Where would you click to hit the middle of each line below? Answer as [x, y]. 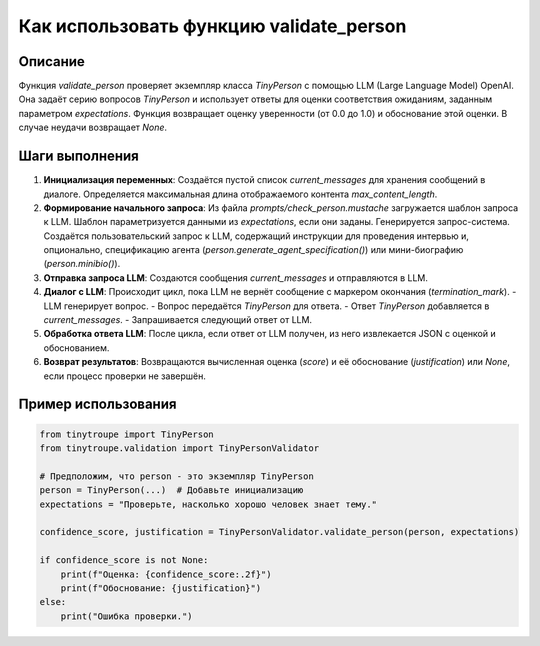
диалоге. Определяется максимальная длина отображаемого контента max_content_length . [240, 194]
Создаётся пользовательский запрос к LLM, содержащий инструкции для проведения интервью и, [256, 236]
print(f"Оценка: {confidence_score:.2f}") [166, 574]
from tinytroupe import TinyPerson [126, 434]
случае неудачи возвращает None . [93, 127]
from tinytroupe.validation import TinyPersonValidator [179, 448]
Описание [51, 61]
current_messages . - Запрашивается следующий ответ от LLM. [178, 320]
